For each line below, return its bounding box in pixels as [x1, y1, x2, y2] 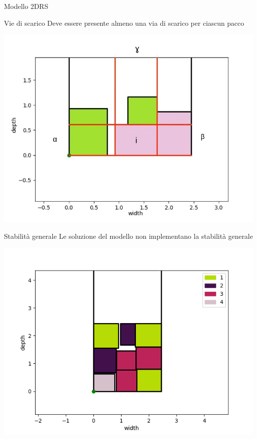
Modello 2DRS [4, 1, 48, 11]
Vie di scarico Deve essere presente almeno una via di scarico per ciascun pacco [4, 17, 244, 28]
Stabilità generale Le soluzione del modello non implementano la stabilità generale [4, 230, 253, 241]
